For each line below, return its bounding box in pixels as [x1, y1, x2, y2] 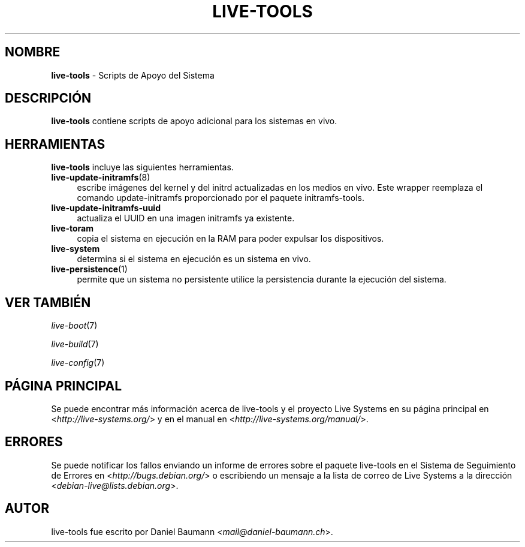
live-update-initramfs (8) [51, 172, 150, 183]
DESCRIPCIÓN [5, 91, 92, 106]
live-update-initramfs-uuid [51, 203, 161, 214]
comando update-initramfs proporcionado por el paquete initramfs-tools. [77, 193, 365, 203]
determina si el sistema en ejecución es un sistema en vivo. [77, 254, 311, 265]
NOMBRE [5, 44, 61, 60]
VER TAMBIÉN [5, 294, 91, 310]
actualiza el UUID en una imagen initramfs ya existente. [77, 213, 295, 224]
